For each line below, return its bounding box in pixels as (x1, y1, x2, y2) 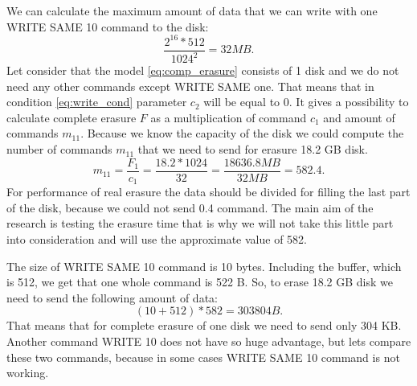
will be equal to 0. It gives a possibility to (203, 93, 409, 110)
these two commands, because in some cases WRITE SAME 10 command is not (6, 348, 400, 365)
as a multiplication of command (150, 109, 307, 125)
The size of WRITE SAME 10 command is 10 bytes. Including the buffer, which (6, 257, 402, 274)
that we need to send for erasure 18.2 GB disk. (137, 141, 368, 158)
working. (6, 364, 49, 381)
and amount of (323, 109, 395, 125)
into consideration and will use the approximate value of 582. (6, 230, 307, 247)
